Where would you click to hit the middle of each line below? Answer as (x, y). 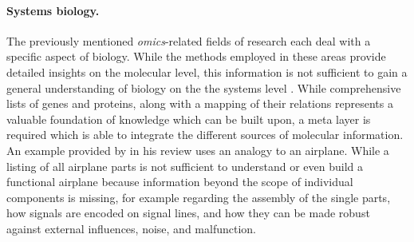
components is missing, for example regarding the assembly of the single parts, (199, 197)
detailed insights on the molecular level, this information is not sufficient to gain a (207, 71)
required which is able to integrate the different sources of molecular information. (205, 135)
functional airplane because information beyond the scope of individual (180, 182)
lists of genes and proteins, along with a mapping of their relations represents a (200, 103)
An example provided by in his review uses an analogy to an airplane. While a (198, 150)
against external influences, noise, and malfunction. (131, 228)
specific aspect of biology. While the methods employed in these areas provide (196, 56)
